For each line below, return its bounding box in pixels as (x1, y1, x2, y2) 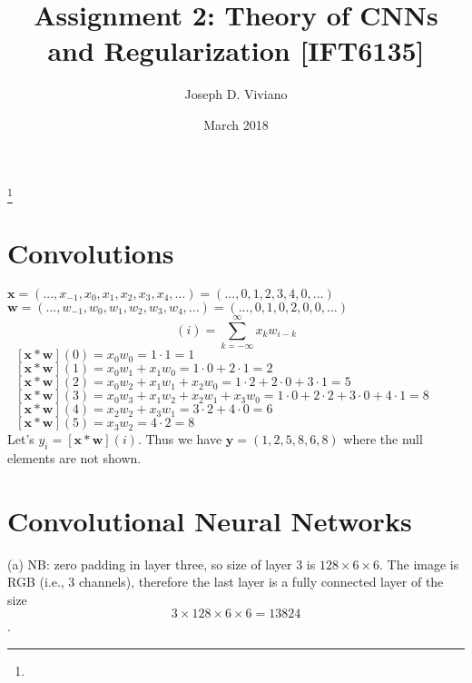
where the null (343, 430, 423, 449)
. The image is (379, 554, 459, 573)
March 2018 (203, 114, 269, 134)
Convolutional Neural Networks (7, 501, 412, 539)
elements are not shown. (7, 448, 142, 467)
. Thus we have (137, 430, 222, 449)
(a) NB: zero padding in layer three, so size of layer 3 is (7, 554, 316, 573)
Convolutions (7, 234, 174, 272)
